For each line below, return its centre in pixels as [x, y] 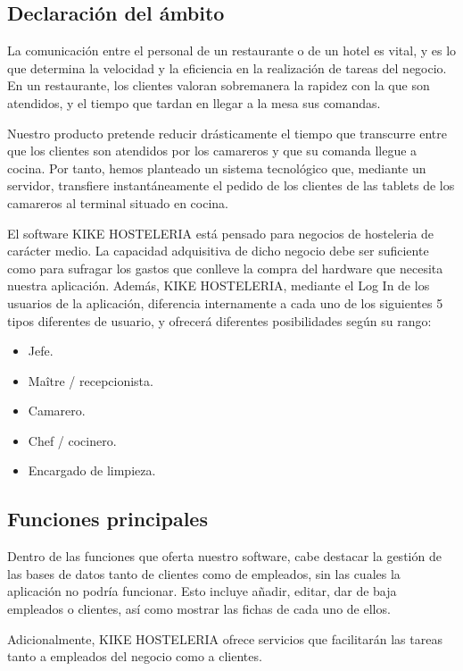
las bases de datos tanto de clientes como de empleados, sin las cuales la [204, 573]
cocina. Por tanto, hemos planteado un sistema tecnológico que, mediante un [217, 168]
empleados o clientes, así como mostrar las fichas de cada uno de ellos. [199, 609]
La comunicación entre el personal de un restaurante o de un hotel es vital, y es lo [232, 50]
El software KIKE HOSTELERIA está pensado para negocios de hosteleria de [221, 233]
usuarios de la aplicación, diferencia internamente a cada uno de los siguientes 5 [225, 302]
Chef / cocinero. [72, 440]
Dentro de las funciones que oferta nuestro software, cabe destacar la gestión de [224, 556]
